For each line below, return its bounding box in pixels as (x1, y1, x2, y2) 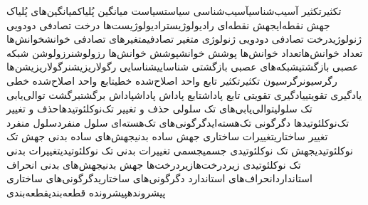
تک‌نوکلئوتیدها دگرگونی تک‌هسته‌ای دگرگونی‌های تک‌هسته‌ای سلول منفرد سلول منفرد (6, 115, 349, 130)
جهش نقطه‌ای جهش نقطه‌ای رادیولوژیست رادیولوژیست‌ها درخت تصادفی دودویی (6, 17, 330, 32)
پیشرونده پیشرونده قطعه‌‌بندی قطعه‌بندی (6, 184, 166, 199)
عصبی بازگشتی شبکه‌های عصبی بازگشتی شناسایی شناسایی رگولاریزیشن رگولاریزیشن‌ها (6, 59, 359, 74)
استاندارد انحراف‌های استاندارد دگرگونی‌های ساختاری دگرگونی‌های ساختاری (6, 171, 312, 186)
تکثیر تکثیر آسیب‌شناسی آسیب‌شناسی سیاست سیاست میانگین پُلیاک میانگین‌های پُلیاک (6, 4, 342, 18)
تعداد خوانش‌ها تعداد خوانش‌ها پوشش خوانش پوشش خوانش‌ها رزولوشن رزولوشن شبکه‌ (6, 45, 363, 60)
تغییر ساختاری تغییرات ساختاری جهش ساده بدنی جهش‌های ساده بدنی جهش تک (6, 129, 328, 144)
